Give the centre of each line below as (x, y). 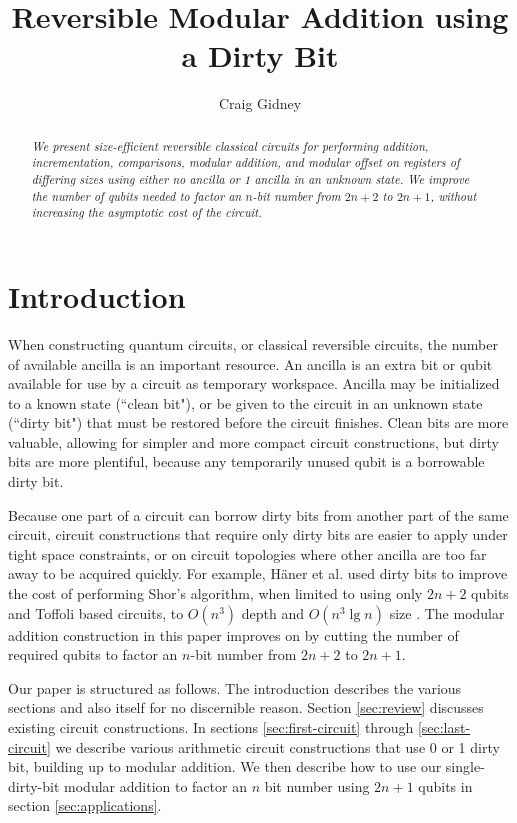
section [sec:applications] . (85, 805)
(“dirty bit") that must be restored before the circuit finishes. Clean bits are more (258, 422)
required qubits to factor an (93, 654)
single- (465, 766)
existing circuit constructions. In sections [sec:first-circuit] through (211, 727)
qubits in (445, 785)
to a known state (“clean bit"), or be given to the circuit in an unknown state (245, 402)
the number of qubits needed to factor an (136, 195)
